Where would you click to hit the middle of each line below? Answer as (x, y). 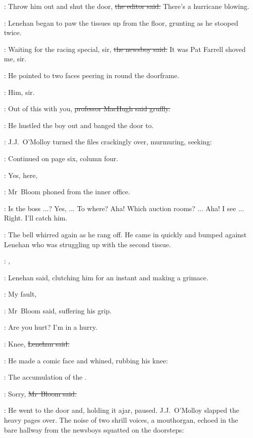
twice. (13, 32)
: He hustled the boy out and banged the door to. (79, 125)
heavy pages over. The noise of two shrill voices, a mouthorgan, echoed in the (121, 420)
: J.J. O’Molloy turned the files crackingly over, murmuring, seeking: (108, 142)
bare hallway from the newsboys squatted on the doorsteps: (94, 429)
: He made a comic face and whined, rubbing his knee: (86, 360)
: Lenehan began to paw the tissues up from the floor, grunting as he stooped (121, 22)
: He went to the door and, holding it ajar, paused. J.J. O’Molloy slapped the (122, 410)
